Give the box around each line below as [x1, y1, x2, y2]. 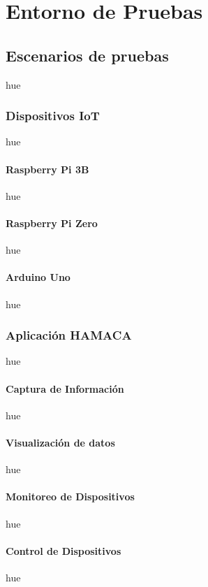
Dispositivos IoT [6, 107, 100, 124]
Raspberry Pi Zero [6, 215, 98, 230]
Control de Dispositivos [6, 543, 121, 558]
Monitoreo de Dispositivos [6, 489, 135, 504]
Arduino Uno [6, 270, 70, 284]
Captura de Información [6, 381, 124, 396]
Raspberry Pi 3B [6, 161, 89, 176]
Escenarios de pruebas [6, 44, 169, 66]
